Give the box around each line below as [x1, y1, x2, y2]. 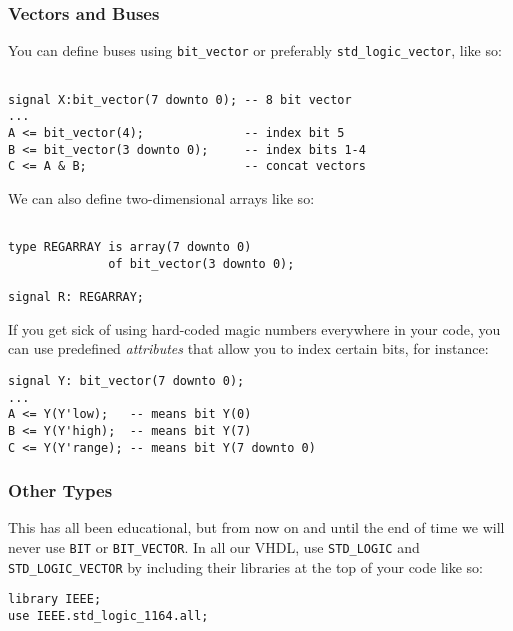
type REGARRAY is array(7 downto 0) [8, 240, 252, 255]
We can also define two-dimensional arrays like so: [8, 187, 315, 208]
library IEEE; [8, 592, 102, 607]
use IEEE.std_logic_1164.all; [8, 608, 209, 623]
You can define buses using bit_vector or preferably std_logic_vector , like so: [8, 40, 502, 61]
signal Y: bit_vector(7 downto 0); [8, 373, 245, 388]
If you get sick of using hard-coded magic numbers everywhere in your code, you [8, 318, 501, 339]
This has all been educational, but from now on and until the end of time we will [8, 517, 505, 538]
